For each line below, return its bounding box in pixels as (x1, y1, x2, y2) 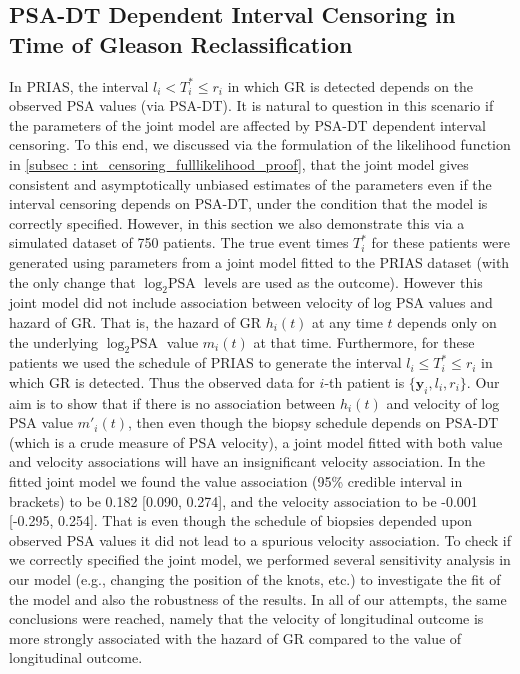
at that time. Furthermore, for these (253, 331, 475, 352)
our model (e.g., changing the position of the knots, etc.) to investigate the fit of (9, 569, 501, 590)
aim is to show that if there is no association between (9, 392, 336, 413)
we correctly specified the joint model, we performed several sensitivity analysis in (9, 549, 511, 570)
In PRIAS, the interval (9, 75, 149, 96)
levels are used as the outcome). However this (204, 271, 483, 292)
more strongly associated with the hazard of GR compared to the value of (9, 627, 462, 648)
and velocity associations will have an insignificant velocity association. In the (9, 451, 486, 472)
